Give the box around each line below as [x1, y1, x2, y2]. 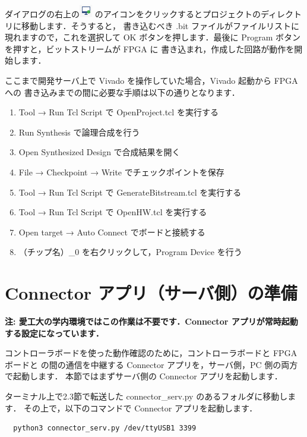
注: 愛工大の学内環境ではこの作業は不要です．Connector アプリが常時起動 [5, 315, 298, 328]
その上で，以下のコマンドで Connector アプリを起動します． [24, 401, 258, 414]
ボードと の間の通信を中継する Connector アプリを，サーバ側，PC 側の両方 [5, 358, 298, 370]
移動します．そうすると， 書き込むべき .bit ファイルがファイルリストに [21, 19, 299, 32]
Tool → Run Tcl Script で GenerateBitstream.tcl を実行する [18, 186, 242, 198]
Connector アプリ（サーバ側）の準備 [5, 281, 297, 305]
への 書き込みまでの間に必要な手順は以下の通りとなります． [5, 86, 240, 98]
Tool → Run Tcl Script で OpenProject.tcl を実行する [18, 106, 219, 118]
